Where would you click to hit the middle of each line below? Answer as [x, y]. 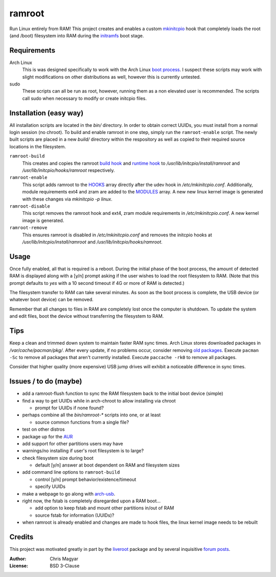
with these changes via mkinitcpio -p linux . [67, 199]
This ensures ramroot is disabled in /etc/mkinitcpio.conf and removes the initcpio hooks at [117, 235]
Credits [21, 537]
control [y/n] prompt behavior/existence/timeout [86, 479]
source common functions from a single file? [82, 422]
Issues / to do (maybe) [46, 381]
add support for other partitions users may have [73, 443]
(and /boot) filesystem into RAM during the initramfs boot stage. [77, 35]
